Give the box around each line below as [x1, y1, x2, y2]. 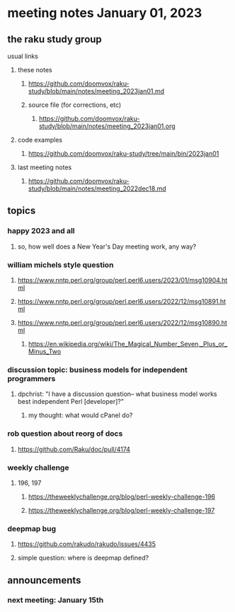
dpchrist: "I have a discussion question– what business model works [17, 390, 217, 398]
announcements [7, 574, 81, 586]
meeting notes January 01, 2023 [7, 5, 202, 21]
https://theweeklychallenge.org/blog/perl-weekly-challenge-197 [28, 506, 215, 514]
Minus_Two [28, 347, 62, 356]
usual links [7, 52, 39, 60]
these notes [17, 66, 52, 74]
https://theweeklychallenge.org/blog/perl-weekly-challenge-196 [28, 492, 216, 501]
